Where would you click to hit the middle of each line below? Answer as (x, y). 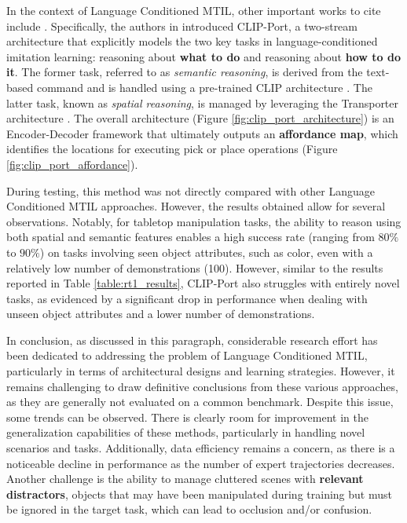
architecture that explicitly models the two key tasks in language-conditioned (192, 41)
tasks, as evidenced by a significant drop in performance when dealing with (187, 298)
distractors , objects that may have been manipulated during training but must (199, 494)
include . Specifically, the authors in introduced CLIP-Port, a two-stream (182, 26)
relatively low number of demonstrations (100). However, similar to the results (195, 267)
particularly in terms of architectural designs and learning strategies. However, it (201, 371)
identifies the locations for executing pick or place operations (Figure (172, 149)
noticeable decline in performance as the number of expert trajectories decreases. (201, 463)
